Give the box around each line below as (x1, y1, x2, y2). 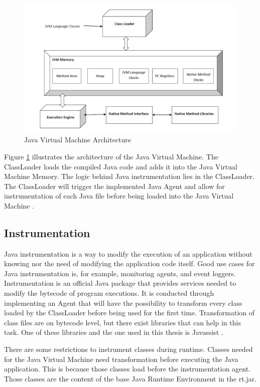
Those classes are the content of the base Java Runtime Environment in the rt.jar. (4, 373, 257, 383)
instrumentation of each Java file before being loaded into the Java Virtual (4, 190, 234, 201)
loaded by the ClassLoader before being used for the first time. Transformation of (4, 307, 254, 318)
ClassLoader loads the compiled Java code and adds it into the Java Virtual (4, 161, 237, 171)
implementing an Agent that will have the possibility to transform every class (4, 297, 242, 308)
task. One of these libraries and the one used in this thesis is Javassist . (4, 327, 223, 337)
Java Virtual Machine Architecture (24, 134, 132, 145)
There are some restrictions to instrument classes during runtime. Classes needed (4, 344, 253, 354)
